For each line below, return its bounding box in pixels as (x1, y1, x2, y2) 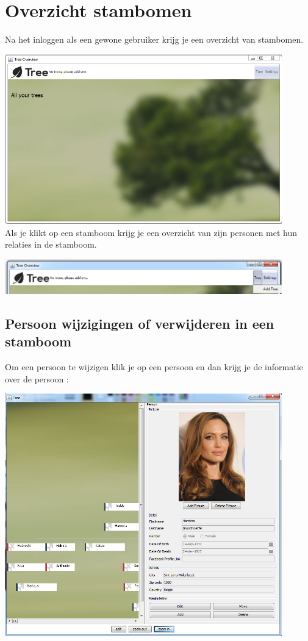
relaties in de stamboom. (5, 238, 97, 251)
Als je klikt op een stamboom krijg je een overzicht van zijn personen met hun (5, 226, 298, 238)
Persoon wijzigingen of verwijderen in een (5, 313, 274, 332)
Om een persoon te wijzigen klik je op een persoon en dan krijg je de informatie (5, 360, 303, 373)
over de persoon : (5, 372, 69, 385)
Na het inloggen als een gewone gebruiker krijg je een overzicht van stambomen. (5, 33, 304, 46)
